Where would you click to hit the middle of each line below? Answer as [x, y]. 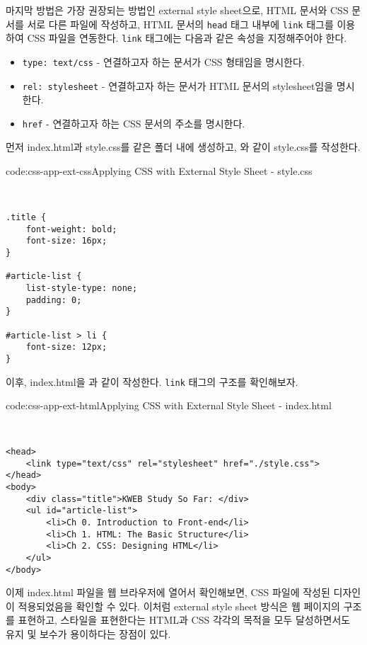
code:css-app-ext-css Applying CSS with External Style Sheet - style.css [159, 171]
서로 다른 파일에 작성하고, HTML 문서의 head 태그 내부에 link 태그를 [180, 24]
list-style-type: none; [82, 288]
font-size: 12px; [66, 347]
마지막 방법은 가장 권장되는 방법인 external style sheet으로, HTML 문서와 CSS [177, 10]
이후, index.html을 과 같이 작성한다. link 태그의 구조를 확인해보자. [152, 381]
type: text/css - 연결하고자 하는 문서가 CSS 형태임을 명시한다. [163, 61]
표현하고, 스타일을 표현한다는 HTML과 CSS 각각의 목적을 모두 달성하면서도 [184, 620]
